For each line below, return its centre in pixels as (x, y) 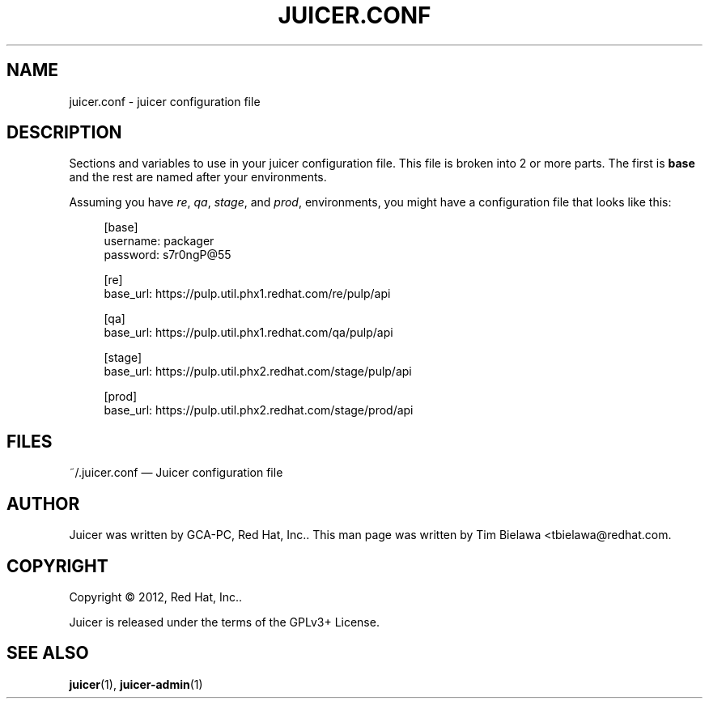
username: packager (159, 241)
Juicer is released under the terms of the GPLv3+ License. (224, 622)
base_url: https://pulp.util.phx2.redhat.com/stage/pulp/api (258, 372)
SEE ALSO (48, 653)
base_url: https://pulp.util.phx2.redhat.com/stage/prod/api (259, 410)
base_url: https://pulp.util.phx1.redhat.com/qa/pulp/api (248, 333)
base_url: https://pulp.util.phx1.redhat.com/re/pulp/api (247, 294)
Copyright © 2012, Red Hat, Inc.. (156, 597)
